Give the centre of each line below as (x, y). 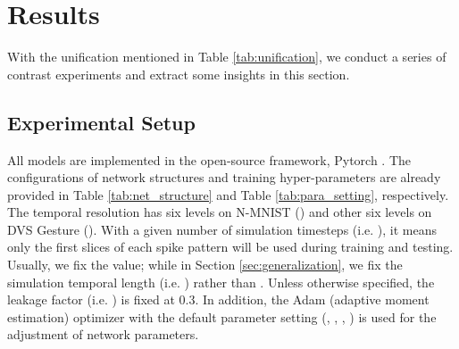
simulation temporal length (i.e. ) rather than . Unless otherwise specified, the (221, 282)
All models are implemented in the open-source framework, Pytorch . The (209, 159)
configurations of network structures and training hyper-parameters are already (224, 177)
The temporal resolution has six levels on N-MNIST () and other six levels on (220, 212)
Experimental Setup (101, 122)
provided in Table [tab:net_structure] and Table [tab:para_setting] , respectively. (228, 194)
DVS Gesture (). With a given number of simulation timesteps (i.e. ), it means (222, 229)
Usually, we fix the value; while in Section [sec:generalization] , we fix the (205, 265)
